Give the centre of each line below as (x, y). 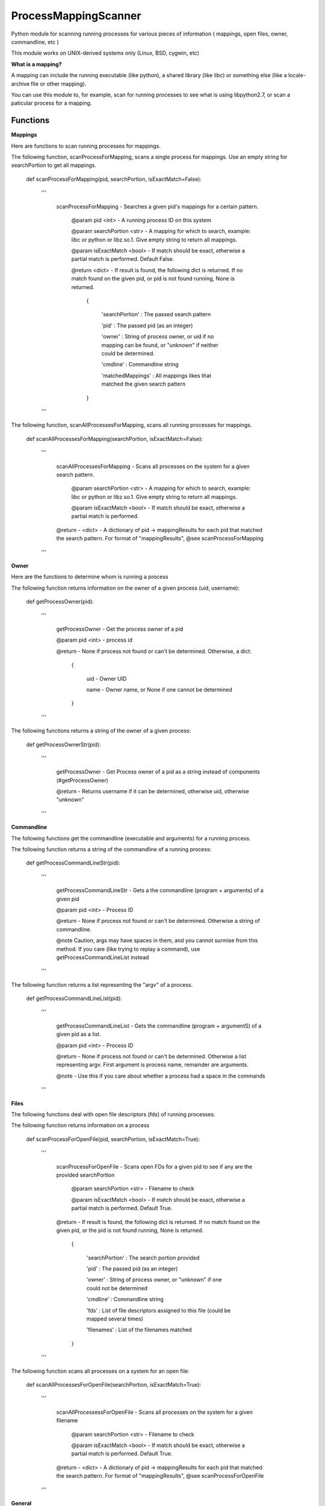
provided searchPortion (85, 1175)
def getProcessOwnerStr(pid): (63, 745)
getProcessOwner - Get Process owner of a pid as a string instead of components (158, 772)
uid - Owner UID (107, 678)
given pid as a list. (79, 1034)
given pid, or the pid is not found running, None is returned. (130, 1230)
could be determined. (128, 353)
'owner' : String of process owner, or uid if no (158, 337)
